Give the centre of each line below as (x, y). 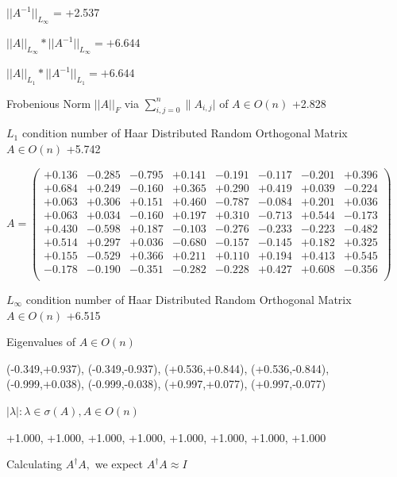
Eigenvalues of (41, 342)
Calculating (35, 464)
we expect (119, 464)
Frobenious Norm (49, 103)
